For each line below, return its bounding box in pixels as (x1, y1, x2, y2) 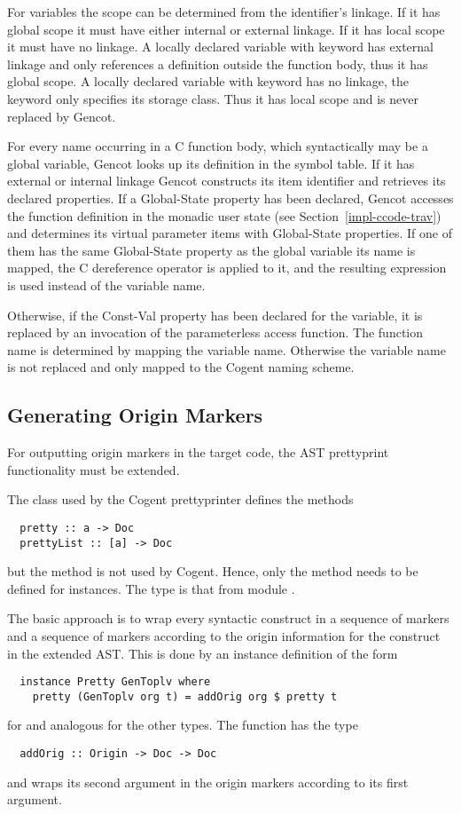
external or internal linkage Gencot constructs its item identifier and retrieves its (7, 171, 446, 190)
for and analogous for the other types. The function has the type (7, 715, 358, 734)
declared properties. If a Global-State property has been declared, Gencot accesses (7, 188, 454, 207)
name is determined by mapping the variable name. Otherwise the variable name (7, 340, 446, 359)
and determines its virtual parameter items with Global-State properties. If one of (7, 224, 452, 242)
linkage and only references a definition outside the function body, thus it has (7, 54, 428, 73)
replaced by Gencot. (7, 107, 116, 125)
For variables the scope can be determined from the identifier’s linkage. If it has (7, 3, 441, 20)
